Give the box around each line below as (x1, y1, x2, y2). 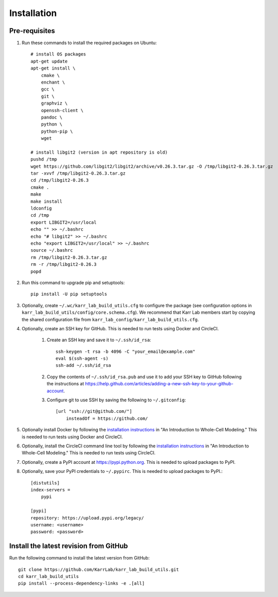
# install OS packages (30, 52, 86, 57)
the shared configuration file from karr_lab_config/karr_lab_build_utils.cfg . (21, 316, 199, 322)
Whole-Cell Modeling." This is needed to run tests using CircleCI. (21, 450, 156, 456)
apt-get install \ (30, 66, 76, 71)
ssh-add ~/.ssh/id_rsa (55, 363, 111, 368)
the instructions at (46, 381, 84, 387)
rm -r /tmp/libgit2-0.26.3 (30, 262, 97, 267)
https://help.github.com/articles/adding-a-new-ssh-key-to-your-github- (85, 381, 233, 387)
